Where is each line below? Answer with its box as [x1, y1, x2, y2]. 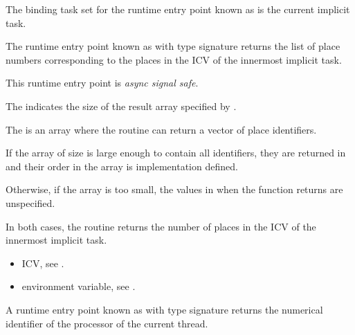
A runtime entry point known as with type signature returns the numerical [6, 302, 323, 316]
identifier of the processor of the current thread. [6, 316, 208, 330]
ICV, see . [21, 255, 64, 270]
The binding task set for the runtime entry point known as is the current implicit [6, 2, 350, 16]
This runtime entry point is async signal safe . [6, 75, 199, 90]
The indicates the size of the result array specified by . [6, 98, 237, 113]
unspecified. [6, 195, 55, 210]
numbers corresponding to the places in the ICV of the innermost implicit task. [6, 52, 342, 66]
